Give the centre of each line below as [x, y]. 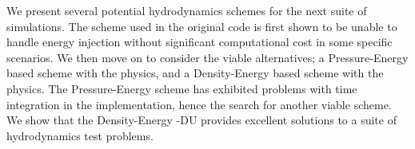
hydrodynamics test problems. [80, 135]
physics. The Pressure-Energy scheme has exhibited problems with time [182, 88]
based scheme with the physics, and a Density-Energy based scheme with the [195, 73]
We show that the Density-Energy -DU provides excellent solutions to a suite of [202, 120]
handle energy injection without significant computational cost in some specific [200, 42]
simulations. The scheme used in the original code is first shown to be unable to [202, 26]
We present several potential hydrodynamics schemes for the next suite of [187, 10]
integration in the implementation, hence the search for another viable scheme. [199, 104]
